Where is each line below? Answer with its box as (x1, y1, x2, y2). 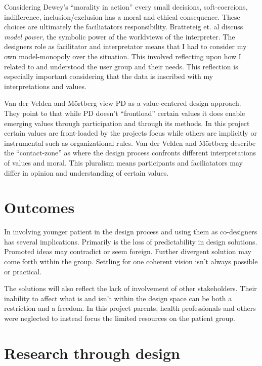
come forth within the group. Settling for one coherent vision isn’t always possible (4, 256, 258, 266)
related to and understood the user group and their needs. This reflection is (4, 61, 238, 71)
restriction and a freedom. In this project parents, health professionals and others (4, 303, 256, 313)
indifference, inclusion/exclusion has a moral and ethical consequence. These (4, 11, 240, 22)
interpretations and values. (4, 80, 86, 91)
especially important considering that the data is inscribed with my (4, 71, 213, 82)
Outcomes (4, 197, 75, 218)
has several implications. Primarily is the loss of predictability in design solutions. (4, 236, 257, 247)
